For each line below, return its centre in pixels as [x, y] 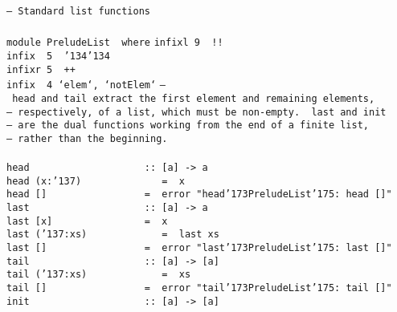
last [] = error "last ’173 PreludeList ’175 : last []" [199, 248]
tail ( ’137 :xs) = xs [99, 275]
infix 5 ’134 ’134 [58, 56]
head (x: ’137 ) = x [96, 181]
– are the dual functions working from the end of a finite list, [188, 126]
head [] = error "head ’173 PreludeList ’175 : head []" [199, 194]
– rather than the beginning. [87, 138]
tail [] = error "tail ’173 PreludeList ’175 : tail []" [199, 288]
